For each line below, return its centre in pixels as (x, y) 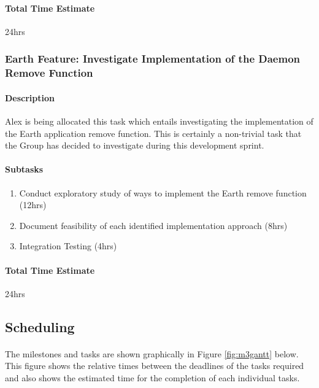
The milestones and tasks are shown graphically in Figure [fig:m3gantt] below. (152, 353)
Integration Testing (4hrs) (68, 246)
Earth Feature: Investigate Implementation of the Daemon (152, 59)
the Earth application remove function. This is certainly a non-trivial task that (153, 133)
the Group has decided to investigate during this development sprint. (135, 145)
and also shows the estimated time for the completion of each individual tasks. (152, 377)
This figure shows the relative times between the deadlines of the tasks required (155, 366)
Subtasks (24, 169)
